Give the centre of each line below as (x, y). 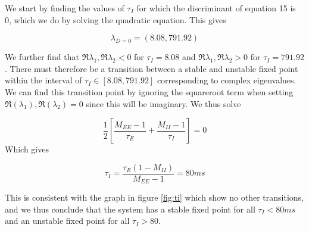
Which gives (27, 149)
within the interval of (43, 80)
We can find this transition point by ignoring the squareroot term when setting (149, 91)
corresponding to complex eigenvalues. (227, 80)
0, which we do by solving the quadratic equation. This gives (116, 19)
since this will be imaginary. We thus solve (163, 103)
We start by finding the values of (65, 8)
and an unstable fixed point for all (67, 221)
